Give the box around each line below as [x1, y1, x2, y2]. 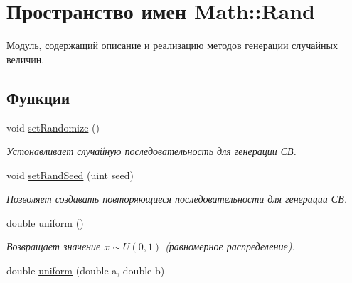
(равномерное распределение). [165, 239, 295, 254]
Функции [6, 86, 70, 108]
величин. [6, 51, 45, 66]
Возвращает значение [6, 239, 101, 254]
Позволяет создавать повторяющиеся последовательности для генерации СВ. [6, 191, 347, 206]
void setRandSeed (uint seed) [6, 167, 134, 182]
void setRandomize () [6, 119, 100, 134]
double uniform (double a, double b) [6, 263, 165, 278]
